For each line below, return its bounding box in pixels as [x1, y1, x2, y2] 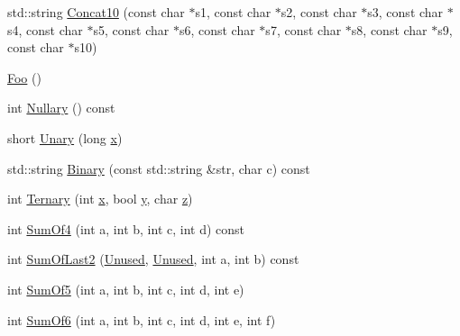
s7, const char [265, 20, 342, 39]
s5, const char [93, 20, 170, 39]
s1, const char [195, 3, 271, 21]
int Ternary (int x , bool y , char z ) [7, 189, 193, 208]
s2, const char [281, 3, 357, 21]
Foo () [7, 68, 41, 86]
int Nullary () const [7, 98, 115, 117]
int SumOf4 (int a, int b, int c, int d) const [7, 219, 245, 238]
